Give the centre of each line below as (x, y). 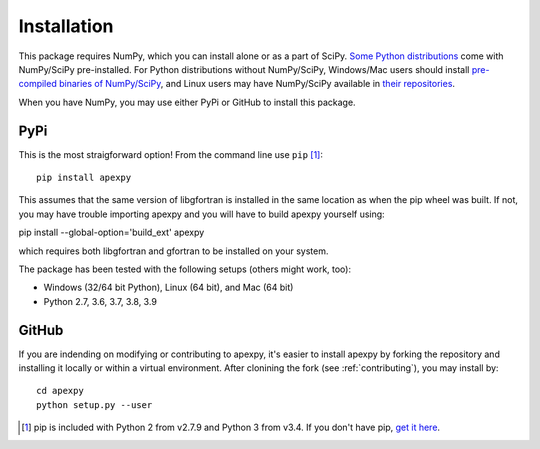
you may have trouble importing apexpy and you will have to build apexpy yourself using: (201, 214)
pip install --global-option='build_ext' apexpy (111, 232)
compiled (37, 84)
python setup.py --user (94, 404)
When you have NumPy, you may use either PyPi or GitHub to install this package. (187, 102)
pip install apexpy (84, 178)
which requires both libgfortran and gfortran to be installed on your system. (173, 251)
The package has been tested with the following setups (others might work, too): (185, 269)
